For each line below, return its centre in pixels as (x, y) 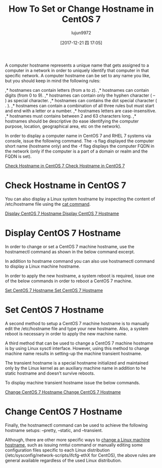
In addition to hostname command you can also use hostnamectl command (80, 261)
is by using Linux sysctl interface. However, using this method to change (77, 348)
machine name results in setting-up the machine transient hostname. (74, 353)
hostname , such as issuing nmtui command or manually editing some (74, 445)
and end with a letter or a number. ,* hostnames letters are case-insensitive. (81, 111)
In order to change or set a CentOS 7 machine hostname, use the (70, 246)
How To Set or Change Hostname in (81, 9)
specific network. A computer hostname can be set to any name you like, (78, 75)
